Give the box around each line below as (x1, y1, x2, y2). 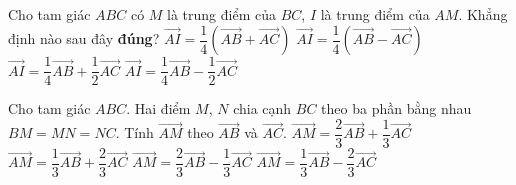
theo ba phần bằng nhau (321, 98, 472, 119)
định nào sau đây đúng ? (8, 28, 160, 49)
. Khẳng (458, 4, 508, 24)
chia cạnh (233, 98, 292, 119)
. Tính (115, 122, 154, 143)
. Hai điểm (126, 98, 191, 119)
